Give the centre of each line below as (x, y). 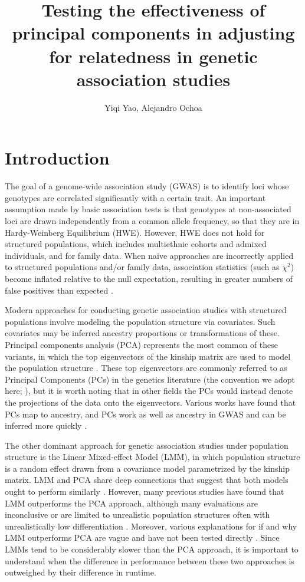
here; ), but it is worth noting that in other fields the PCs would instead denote (149, 391)
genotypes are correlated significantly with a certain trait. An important (135, 197)
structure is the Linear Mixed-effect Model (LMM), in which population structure (152, 457)
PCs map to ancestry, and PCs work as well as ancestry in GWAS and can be (145, 414)
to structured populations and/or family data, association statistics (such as (142, 267)
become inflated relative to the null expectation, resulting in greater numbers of (149, 278)
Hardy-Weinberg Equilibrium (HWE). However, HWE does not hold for (135, 232)
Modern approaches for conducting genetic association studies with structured (146, 310)
